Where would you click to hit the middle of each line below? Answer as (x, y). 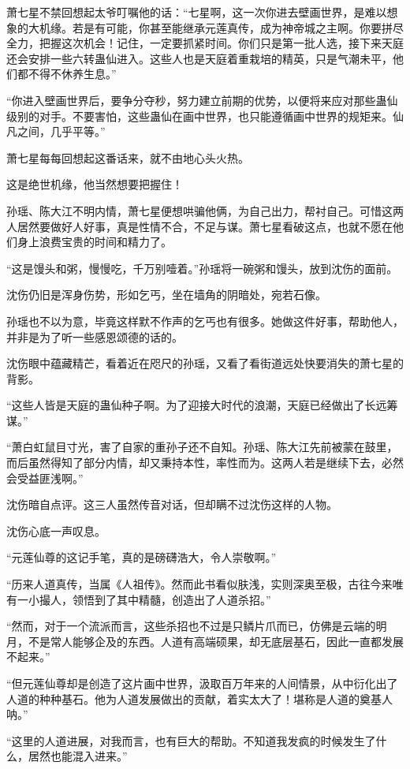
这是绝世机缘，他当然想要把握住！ (95, 184)
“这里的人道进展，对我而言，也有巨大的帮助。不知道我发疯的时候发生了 (191, 740)
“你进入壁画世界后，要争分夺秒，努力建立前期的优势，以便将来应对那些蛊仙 (202, 100)
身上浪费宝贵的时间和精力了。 (94, 242)
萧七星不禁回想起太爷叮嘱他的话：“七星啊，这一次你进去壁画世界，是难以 (197, 12)
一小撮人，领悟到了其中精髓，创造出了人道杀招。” (144, 599)
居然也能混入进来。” (78, 756)
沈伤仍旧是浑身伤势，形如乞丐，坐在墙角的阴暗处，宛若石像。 (166, 295)
